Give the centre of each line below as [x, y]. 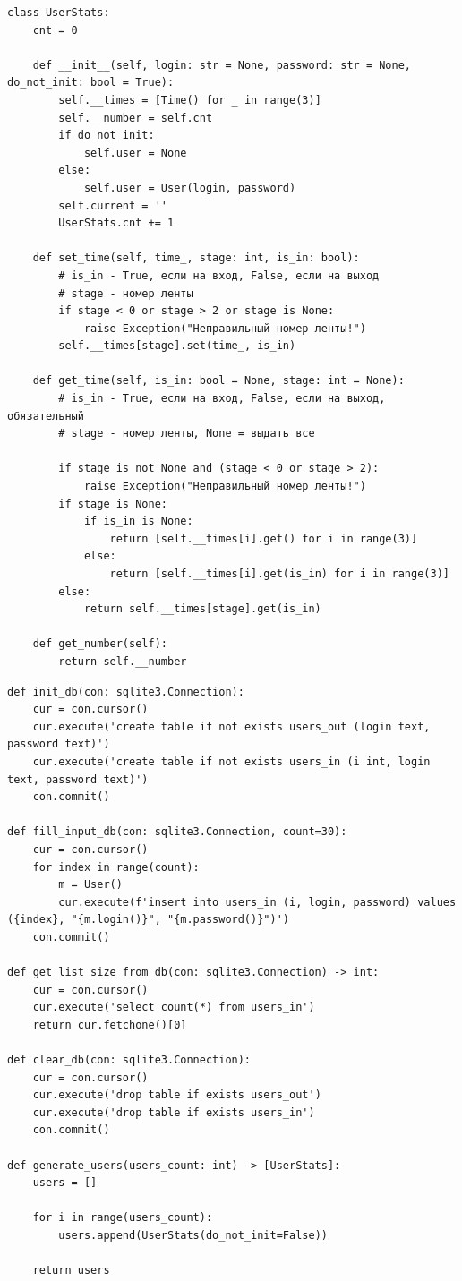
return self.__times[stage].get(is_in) [202, 609]
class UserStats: [59, 13]
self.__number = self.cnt [136, 118]
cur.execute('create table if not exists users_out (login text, [231, 726]
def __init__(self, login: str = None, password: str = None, [222, 65]
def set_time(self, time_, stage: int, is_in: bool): [196, 258]
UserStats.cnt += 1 [116, 223]
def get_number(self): [100, 644]
